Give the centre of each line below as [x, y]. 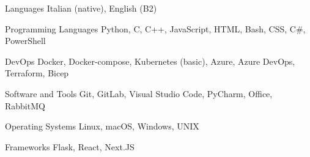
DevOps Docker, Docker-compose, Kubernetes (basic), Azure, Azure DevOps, [150, 61]
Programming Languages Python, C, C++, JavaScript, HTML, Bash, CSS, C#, [155, 28]
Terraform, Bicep [37, 73]
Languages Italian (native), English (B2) [81, 8]
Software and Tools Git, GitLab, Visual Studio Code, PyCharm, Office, [139, 93]
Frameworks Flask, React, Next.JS [70, 146]
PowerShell [25, 41]
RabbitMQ [25, 105]
